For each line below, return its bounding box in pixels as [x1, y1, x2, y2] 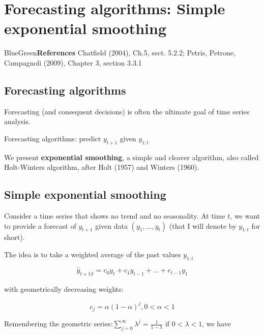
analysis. [4, 116, 31, 127]
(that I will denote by [169, 220, 237, 231]
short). [4, 232, 25, 242]
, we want [230, 210, 260, 221]
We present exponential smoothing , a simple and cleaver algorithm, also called [4, 151, 259, 162]
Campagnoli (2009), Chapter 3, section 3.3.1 [4, 57, 142, 68]
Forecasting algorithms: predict [4, 133, 101, 143]
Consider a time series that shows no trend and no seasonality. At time [4, 210, 225, 221]
